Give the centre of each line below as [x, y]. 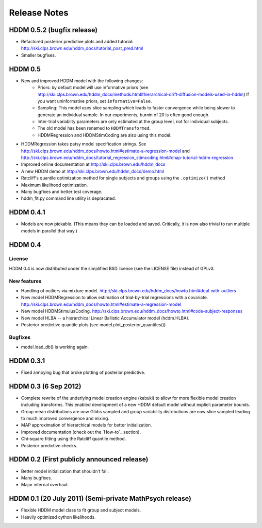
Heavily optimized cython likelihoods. [58, 517]
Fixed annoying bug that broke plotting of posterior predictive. [83, 372]
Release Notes [39, 13]
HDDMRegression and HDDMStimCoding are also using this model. [105, 135]
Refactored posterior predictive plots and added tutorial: [77, 42]
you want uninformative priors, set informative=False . [95, 101]
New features [25, 281]
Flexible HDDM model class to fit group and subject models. [81, 510]
